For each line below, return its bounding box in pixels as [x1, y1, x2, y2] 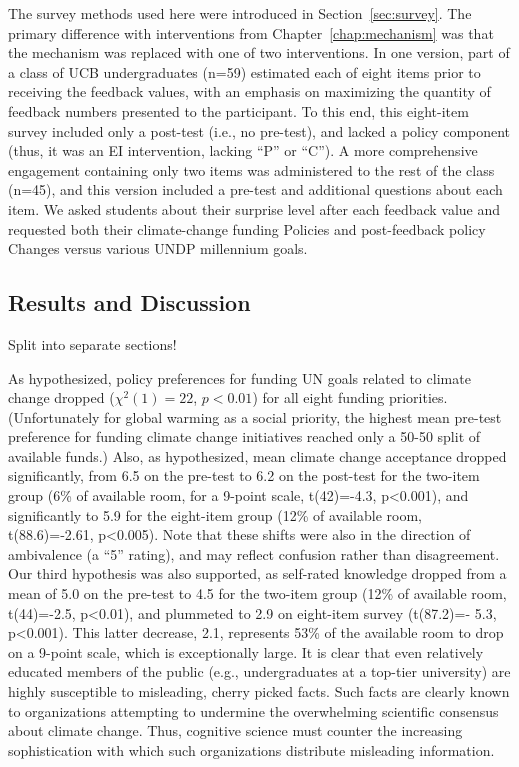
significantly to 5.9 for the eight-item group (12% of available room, [8, 504, 422, 525]
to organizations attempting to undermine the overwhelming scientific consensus [8, 700, 499, 721]
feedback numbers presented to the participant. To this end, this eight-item [8, 100, 469, 121]
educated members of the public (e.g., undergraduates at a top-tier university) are [8, 661, 511, 682]
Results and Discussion [8, 287, 251, 318]
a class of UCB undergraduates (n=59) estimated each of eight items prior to [8, 61, 481, 82]
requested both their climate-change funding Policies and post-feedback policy [8, 218, 486, 239]
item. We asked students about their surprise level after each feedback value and [8, 198, 501, 219]
